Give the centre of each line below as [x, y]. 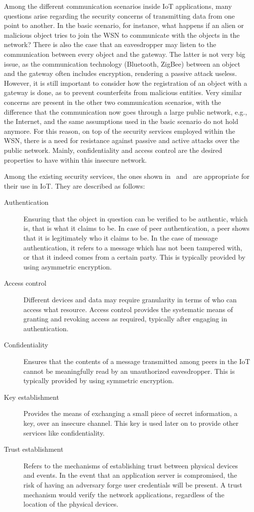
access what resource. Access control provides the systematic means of [128, 309]
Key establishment [32, 397]
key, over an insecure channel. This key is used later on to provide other [131, 423]
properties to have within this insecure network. [75, 159]
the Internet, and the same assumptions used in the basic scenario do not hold [121, 121]
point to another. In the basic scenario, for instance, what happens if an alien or [124, 25]
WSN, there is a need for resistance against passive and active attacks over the [122, 140]
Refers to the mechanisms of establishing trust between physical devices [131, 465]
